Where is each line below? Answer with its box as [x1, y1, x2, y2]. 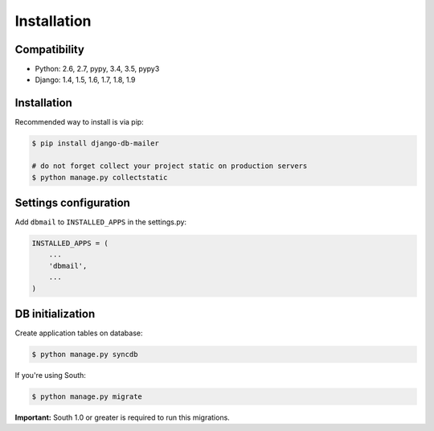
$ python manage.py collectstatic [31, 173, 168, 182]
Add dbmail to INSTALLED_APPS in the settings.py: [14, 217, 187, 227]
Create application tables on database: [14, 328, 143, 338]
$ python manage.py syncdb [31, 350, 138, 359]
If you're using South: [14, 371, 86, 380]
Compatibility [14, 43, 84, 56]
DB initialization [14, 306, 96, 321]
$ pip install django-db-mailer [31, 139, 160, 148]
